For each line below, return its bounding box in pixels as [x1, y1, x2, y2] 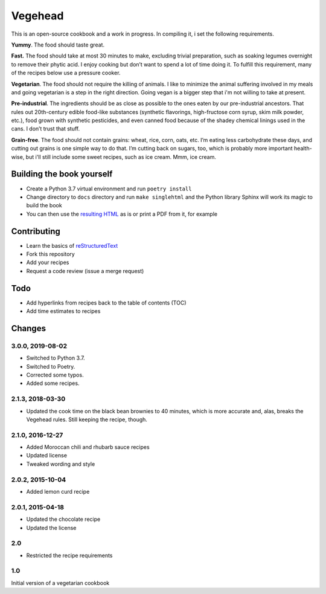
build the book [26, 202, 63, 209]
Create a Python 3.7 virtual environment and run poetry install [26, 185, 192, 192]
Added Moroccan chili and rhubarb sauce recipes [26, 444, 150, 451]
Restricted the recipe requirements [26, 552, 113, 559]
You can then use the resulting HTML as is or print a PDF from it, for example [26, 210, 217, 218]
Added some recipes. [26, 379, 80, 387]
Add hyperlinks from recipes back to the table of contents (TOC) [26, 299, 187, 306]
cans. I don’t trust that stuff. [11, 125, 80, 132]
